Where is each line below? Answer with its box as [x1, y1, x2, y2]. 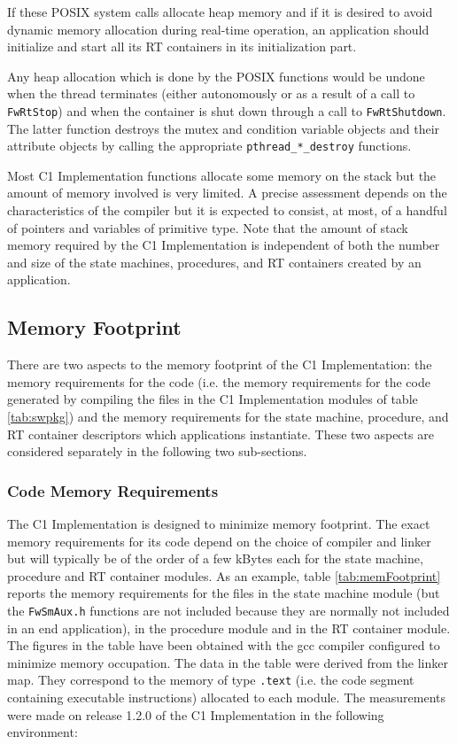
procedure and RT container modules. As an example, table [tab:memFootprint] [7, 566, 441, 585]
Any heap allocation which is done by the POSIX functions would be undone [7, 66, 425, 85]
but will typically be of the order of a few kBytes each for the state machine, [7, 549, 423, 568]
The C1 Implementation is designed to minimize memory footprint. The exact [7, 515, 430, 533]
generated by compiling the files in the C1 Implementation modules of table [7, 390, 418, 408]
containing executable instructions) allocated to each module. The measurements [7, 688, 446, 707]
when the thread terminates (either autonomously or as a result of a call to [7, 84, 415, 103]
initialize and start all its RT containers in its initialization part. [7, 37, 357, 56]
